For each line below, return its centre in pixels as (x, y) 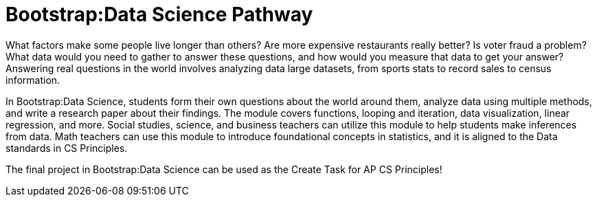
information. (33, 80)
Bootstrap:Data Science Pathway (159, 14)
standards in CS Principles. (67, 148)
